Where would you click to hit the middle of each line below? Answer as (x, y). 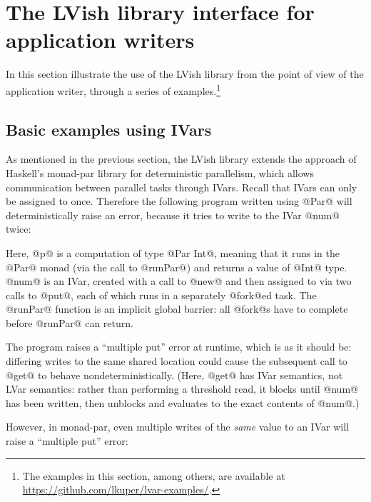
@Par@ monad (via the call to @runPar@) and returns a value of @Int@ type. (177, 267)
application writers (100, 40)
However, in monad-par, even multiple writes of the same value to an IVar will (177, 427)
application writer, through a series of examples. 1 (113, 89)
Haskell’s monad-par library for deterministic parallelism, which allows (160, 172)
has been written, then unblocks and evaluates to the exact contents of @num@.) (183, 402)
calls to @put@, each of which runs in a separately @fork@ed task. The (161, 295)
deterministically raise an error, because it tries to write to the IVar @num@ (173, 215)
